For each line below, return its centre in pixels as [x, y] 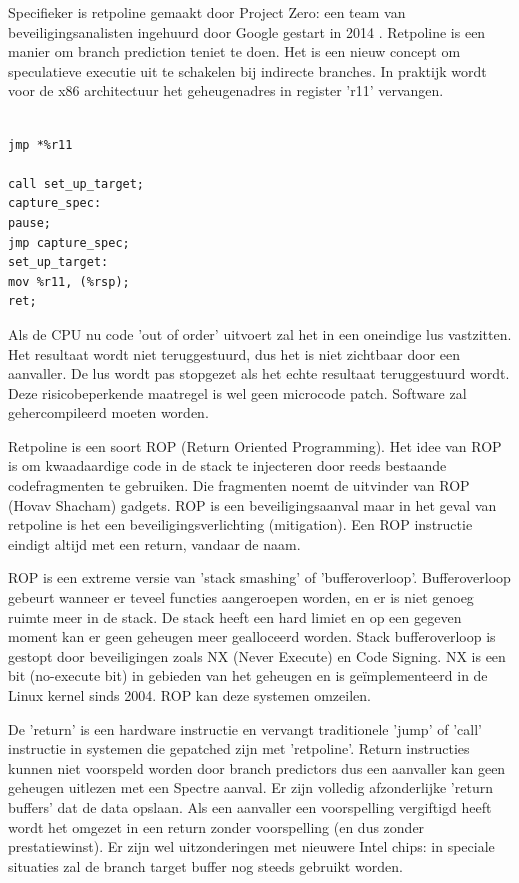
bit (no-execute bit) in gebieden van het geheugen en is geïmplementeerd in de [248, 675]
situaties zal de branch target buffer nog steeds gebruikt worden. [205, 865]
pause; [29, 222]
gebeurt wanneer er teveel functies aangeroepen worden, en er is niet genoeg [241, 597]
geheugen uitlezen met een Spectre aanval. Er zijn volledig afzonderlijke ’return [250, 787]
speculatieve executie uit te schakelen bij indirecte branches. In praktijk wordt [247, 70]
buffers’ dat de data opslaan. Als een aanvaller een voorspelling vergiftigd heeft [250, 806]
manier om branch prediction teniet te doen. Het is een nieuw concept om [234, 51]
